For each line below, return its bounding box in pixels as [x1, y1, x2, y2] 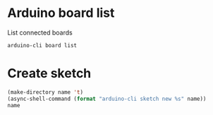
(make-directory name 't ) [7, 88, 83, 96]
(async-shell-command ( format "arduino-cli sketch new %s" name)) [7, 95, 207, 102]
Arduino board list [7, 5, 115, 21]
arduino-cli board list [7, 42, 78, 49]
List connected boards [7, 28, 73, 37]
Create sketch [7, 66, 92, 82]
